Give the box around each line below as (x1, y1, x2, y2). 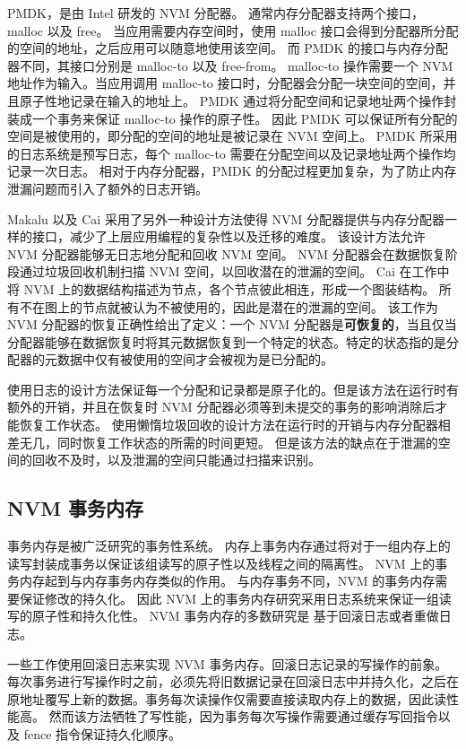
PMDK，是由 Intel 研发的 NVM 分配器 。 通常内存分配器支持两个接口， (7, 4, 425, 22)
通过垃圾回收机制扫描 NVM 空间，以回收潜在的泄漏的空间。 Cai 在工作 (19, 262, 437, 281)
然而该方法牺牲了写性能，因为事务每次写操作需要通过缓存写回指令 (48, 707, 438, 726)
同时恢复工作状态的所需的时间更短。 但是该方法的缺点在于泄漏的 (56, 432, 438, 451)
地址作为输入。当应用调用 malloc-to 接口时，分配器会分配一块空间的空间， (7, 74, 444, 92)
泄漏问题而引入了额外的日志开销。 (7, 179, 208, 197)
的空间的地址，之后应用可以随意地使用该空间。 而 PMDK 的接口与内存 (7, 39, 423, 57)
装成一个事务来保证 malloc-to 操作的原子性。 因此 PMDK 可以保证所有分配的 (7, 109, 458, 127)
